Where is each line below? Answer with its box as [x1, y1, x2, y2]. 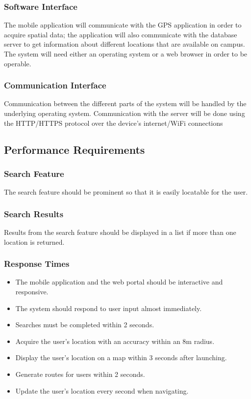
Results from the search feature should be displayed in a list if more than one [4, 227, 236, 237]
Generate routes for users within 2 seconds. [15, 369, 145, 379]
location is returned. [4, 236, 65, 247]
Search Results [4, 207, 64, 220]
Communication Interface [4, 79, 106, 91]
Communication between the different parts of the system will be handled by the [4, 98, 247, 109]
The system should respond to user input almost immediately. [15, 303, 202, 313]
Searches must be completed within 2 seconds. [15, 319, 154, 330]
